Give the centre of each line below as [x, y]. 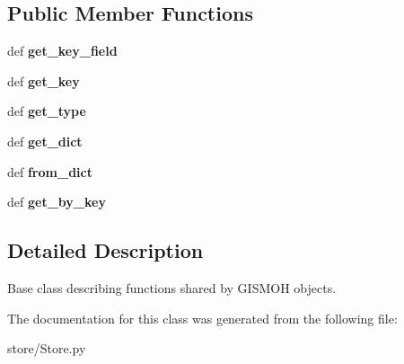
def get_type [47, 111]
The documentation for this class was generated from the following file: [202, 318]
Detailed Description [105, 250]
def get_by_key [57, 202]
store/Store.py [47, 348]
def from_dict [50, 171]
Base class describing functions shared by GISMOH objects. [172, 287]
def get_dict [45, 141]
